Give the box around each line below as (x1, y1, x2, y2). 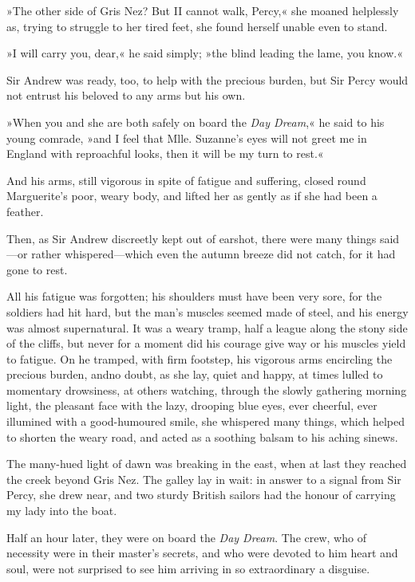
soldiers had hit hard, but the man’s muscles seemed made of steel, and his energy (6, 303, 409, 320)
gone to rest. (6, 261, 68, 277)
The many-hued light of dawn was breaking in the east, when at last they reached (6, 455, 407, 472)
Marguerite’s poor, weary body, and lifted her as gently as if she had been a (6, 187, 377, 204)
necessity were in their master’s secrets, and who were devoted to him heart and (6, 545, 398, 561)
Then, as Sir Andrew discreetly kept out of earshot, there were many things (6, 230, 377, 246)
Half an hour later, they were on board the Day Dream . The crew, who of (6, 529, 366, 545)
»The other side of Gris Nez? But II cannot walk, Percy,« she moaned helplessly (6, 2, 399, 18)
